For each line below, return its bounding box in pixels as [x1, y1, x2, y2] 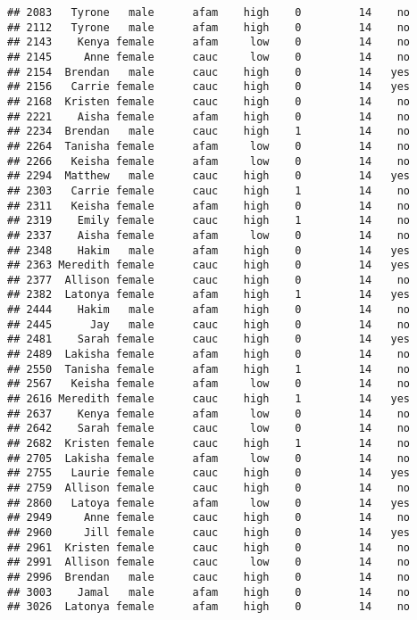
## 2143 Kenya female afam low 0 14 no [7, 36, 411, 49]
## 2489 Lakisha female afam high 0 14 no [7, 348, 411, 361]
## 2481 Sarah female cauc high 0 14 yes [7, 333, 411, 346]
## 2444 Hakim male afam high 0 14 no [7, 303, 411, 317]
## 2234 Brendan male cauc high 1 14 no [7, 125, 411, 138]
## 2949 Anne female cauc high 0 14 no [7, 511, 411, 525]
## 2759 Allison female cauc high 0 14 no [7, 482, 411, 494]
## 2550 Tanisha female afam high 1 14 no [7, 362, 411, 376]
